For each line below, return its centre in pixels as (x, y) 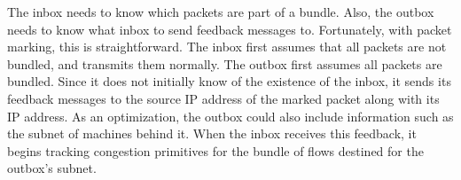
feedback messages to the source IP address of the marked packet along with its (223, 98)
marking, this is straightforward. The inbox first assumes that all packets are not (227, 47)
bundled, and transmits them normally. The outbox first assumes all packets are (225, 63)
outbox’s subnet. (52, 168)
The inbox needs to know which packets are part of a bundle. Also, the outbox (221, 12)
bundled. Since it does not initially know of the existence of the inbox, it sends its (229, 81)
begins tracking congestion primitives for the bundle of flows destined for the (215, 150)
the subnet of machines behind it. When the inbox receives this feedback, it (212, 133)
